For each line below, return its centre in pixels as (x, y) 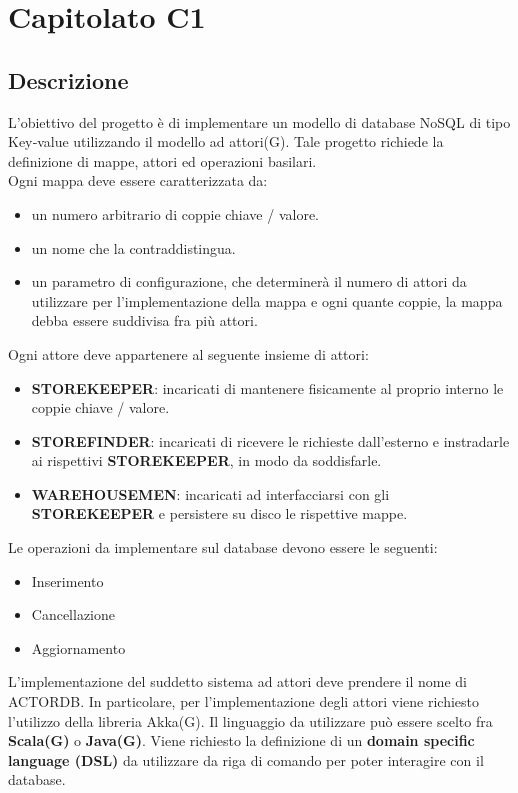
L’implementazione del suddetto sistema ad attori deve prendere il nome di (238, 681)
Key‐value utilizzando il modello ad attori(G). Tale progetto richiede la (226, 141)
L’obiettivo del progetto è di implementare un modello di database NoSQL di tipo (259, 121)
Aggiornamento (78, 647)
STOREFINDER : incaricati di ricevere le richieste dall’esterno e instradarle (270, 440)
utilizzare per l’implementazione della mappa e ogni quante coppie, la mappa (267, 300)
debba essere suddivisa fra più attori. (144, 320)
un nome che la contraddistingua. (133, 247)
